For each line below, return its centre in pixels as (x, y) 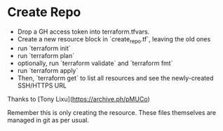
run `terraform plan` (46, 55)
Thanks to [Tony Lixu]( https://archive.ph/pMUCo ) (79, 99)
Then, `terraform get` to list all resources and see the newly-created (115, 78)
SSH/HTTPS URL (42, 85)
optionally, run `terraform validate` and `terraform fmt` (95, 63)
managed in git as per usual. (48, 120)
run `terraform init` (44, 48)
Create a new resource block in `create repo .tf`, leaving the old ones (114, 40)
